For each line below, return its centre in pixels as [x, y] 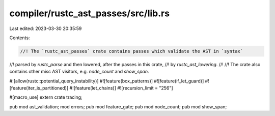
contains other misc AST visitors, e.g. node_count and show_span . [79, 72]
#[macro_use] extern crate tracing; [46, 97]
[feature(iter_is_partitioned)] [39, 88]
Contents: [20, 38]
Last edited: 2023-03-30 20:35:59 [46, 28]
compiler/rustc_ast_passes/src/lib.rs [90, 13]
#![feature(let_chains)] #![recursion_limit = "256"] [121, 88]
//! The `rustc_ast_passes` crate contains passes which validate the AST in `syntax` [132, 51]
